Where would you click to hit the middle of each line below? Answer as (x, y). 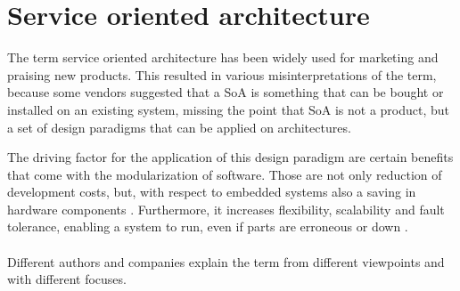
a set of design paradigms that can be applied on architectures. (179, 127)
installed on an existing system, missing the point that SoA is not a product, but (229, 109)
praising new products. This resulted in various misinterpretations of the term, (222, 74)
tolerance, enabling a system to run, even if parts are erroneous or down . (208, 226)
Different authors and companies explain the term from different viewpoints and (226, 261)
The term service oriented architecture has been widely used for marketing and (223, 57)
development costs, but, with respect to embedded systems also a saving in (212, 192)
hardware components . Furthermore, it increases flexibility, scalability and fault (226, 209)
